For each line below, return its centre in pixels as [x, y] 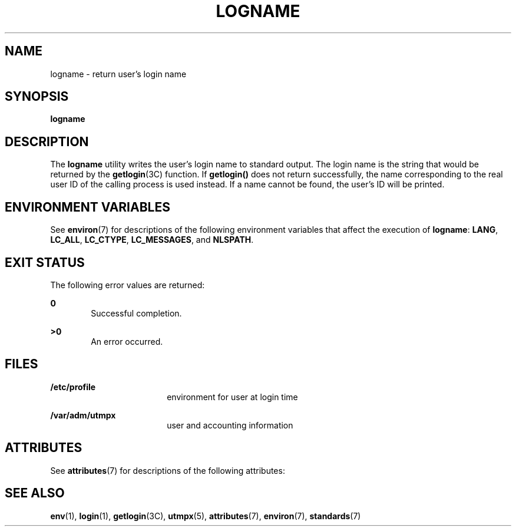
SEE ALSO [35, 493]
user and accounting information [230, 425]
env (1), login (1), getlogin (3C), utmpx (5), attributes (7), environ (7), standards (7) [206, 516]
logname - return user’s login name [118, 74]
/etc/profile [73, 387]
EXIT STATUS [45, 262]
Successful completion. [136, 313]
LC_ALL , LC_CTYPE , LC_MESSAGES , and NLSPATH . [152, 240]
